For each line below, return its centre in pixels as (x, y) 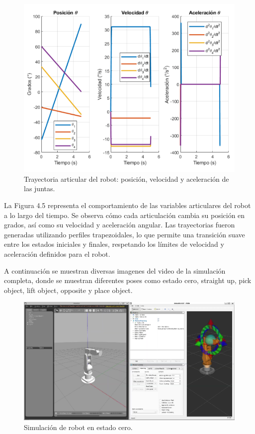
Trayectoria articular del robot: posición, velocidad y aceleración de (127, 179)
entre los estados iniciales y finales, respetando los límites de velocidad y (114, 244)
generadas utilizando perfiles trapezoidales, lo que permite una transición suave (125, 234)
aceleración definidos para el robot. (57, 253)
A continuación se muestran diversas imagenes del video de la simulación (115, 270)
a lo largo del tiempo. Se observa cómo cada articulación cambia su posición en (125, 215)
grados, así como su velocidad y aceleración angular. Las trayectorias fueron (120, 225)
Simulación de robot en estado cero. (78, 427)
